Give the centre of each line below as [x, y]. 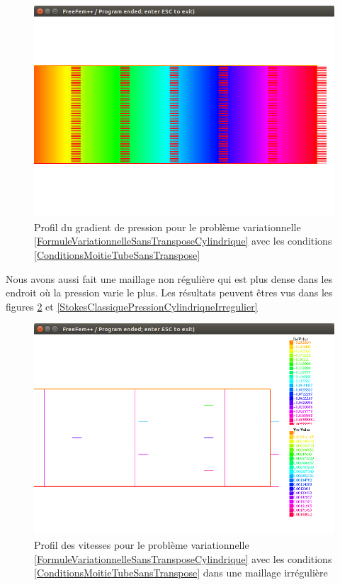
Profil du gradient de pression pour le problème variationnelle [168, 227]
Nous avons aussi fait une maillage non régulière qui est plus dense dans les [169, 278]
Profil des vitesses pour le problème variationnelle [142, 545]
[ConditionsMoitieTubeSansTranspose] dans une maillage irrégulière [181, 573]
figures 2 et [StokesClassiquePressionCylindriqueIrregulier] [132, 306]
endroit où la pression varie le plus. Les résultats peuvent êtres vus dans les [169, 292]
